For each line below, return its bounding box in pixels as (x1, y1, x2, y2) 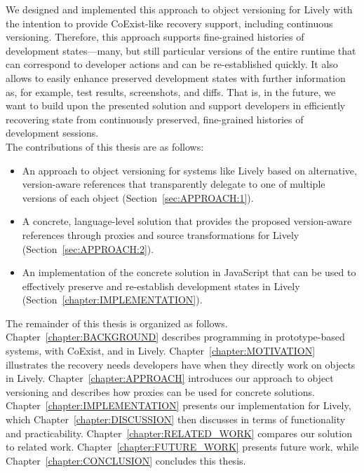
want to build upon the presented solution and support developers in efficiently (6, 98, 346, 113)
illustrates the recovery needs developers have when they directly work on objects (6, 357, 356, 371)
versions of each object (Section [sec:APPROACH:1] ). (22, 190, 254, 205)
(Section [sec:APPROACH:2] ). (22, 241, 154, 256)
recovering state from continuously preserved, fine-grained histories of (6, 111, 304, 126)
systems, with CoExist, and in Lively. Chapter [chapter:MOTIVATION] (6, 343, 316, 358)
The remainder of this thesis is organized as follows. (6, 315, 228, 330)
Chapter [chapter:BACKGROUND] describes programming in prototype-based (6, 329, 345, 344)
